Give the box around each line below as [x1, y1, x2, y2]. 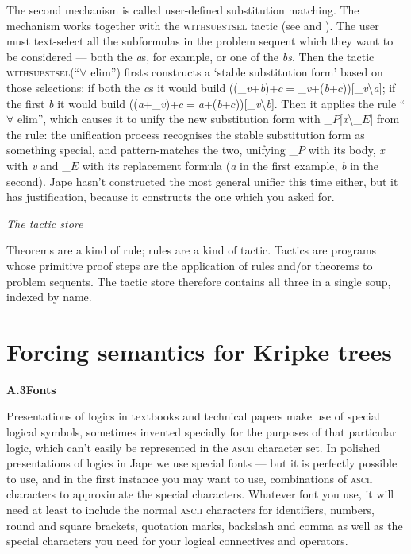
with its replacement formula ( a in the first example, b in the [82, 157, 378, 173]
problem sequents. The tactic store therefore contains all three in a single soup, [6, 273, 391, 289]
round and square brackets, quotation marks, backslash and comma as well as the [6, 517, 403, 533]
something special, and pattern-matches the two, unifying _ [6, 141, 298, 158]
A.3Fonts [6, 381, 56, 397]
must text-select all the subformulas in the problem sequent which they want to [6, 33, 394, 49]
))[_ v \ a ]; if [342, 79, 396, 95]
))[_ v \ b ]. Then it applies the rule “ [235, 95, 405, 111]
